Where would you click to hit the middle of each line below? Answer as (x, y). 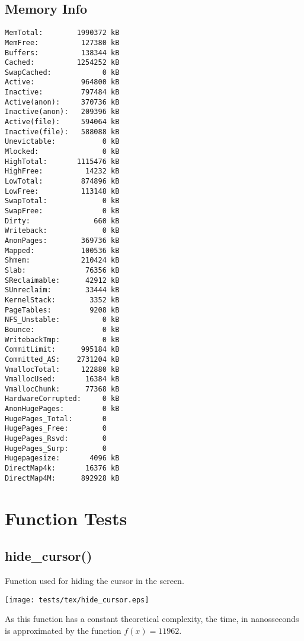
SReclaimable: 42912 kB (62, 280)
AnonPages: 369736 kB (62, 240)
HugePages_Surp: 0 (56, 448)
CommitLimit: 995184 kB (62, 350)
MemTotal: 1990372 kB (62, 33)
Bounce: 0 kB (62, 329)
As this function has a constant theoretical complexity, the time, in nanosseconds (152, 619)
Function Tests (66, 518)
